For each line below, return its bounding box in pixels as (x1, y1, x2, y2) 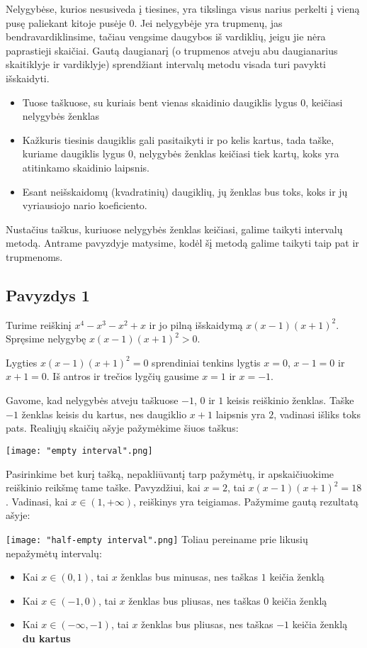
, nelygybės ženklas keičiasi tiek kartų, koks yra (132, 146, 339, 161)
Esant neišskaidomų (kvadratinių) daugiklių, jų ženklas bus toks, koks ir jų (22, 184, 348, 199)
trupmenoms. (6, 249, 63, 264)
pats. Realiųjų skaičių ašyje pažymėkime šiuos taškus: (6, 420, 239, 435)
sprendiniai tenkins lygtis (152, 354, 261, 369)
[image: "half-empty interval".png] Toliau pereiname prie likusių (6, 531, 308, 546)
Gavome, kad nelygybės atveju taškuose (6, 393, 179, 408)
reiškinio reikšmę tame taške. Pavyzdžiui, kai (6, 480, 201, 495)
